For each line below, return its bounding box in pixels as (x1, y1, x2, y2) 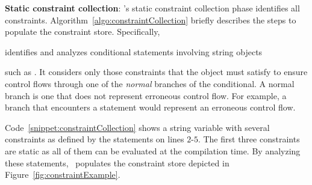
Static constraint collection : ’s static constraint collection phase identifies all (5, 2, 300, 14)
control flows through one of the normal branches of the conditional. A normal (5, 77, 295, 89)
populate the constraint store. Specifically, (5, 25, 160, 38)
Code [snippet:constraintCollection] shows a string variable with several (5, 121, 270, 133)
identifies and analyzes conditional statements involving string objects (5, 45, 263, 58)
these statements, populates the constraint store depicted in (5, 156, 229, 169)
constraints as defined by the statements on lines (5, 133, 184, 145)
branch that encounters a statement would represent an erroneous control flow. (5, 101, 296, 114)
